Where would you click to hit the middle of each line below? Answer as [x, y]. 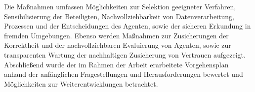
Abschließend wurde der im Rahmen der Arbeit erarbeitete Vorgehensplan [116, 64]
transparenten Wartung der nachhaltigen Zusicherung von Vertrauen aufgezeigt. [125, 54]
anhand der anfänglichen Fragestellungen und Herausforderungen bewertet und [124, 74]
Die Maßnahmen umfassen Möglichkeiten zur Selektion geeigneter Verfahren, [120, 6]
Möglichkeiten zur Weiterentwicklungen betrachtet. [81, 83]
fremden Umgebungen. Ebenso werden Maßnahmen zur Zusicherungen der [116, 35]
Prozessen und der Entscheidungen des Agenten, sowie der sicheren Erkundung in [127, 26]
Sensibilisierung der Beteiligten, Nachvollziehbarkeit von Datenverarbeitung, [119, 16]
